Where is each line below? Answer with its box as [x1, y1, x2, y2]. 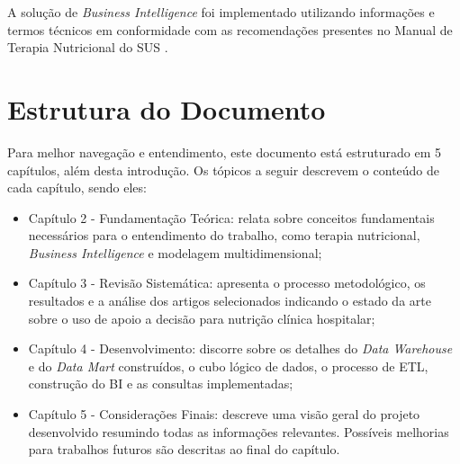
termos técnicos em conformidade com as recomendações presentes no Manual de [7, 20, 453, 39]
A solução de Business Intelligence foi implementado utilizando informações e [7, 3, 435, 21]
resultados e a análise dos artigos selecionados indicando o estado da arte [28, 291, 431, 310]
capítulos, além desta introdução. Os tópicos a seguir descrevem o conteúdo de [7, 160, 440, 179]
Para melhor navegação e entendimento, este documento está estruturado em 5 [7, 142, 441, 161]
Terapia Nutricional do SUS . [7, 38, 168, 57]
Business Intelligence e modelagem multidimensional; [28, 243, 322, 262]
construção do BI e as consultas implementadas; [28, 374, 293, 393]
